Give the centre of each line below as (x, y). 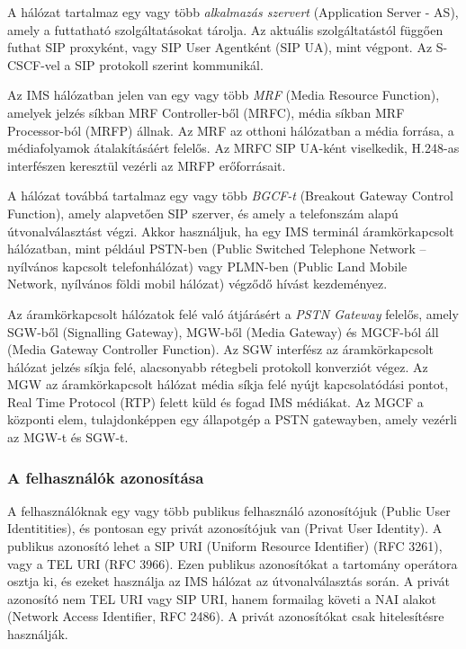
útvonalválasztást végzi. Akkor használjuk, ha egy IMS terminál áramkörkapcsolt (231, 231)
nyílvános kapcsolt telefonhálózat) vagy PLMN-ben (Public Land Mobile (207, 266)
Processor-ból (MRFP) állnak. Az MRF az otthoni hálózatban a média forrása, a (231, 130)
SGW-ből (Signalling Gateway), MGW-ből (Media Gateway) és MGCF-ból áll (223, 331)
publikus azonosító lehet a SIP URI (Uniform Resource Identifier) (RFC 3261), (225, 546)
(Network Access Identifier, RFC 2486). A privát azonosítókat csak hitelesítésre (226, 616)
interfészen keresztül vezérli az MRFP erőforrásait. (147, 165)
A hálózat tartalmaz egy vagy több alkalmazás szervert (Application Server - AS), (233, 12)
